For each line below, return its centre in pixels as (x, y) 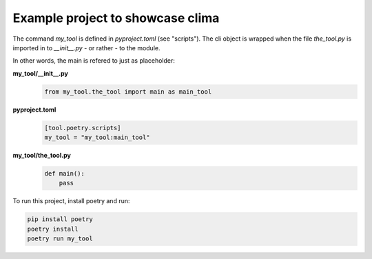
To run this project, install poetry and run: (71, 201)
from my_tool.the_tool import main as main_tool (128, 92)
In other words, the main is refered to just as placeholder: (94, 61)
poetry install (53, 229)
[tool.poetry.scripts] (83, 128)
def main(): (65, 174)
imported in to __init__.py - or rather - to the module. (86, 48)
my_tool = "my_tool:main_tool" (97, 137)
